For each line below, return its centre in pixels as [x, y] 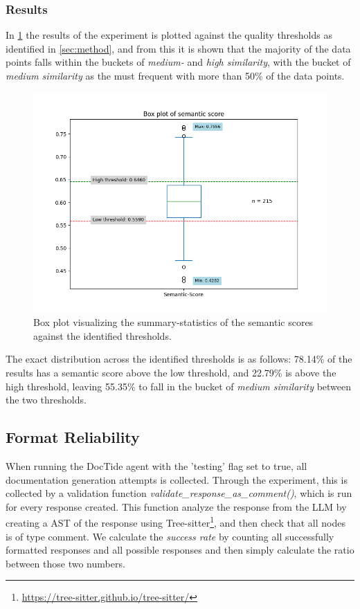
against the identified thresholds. [102, 335]
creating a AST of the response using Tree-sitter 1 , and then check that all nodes [175, 521]
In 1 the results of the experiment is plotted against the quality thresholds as [169, 35]
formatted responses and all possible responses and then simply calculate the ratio [180, 550]
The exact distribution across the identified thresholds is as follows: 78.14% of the [179, 359]
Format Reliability [73, 437]
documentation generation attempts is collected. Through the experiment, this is [177, 479]
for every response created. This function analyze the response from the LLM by [176, 506]
